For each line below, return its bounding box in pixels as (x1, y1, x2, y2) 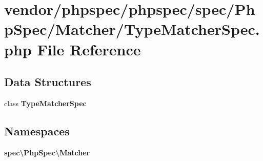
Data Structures (4, 74, 91, 90)
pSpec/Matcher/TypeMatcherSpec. (4, 18, 260, 39)
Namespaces (4, 123, 70, 138)
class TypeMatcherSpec (4, 97, 87, 108)
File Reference (37, 38, 141, 59)
